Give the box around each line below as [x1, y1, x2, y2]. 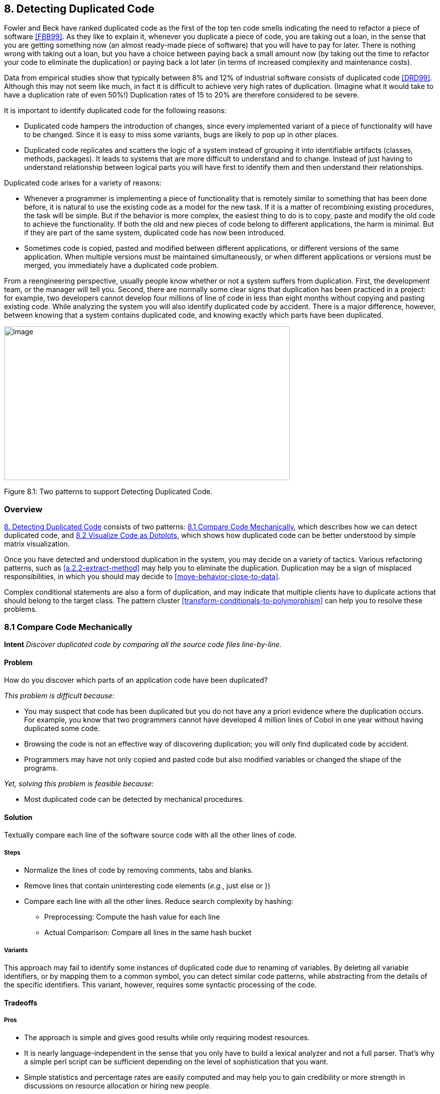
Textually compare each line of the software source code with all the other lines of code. [4, 831, 297, 840]
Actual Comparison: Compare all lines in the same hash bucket [44, 928, 252, 937]
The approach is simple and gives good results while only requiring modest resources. [24, 1033, 310, 1042]
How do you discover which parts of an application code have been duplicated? [4, 676, 268, 685]
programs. [24, 764, 58, 773]
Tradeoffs [4, 998, 38, 1007]
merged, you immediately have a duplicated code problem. [24, 261, 218, 270]
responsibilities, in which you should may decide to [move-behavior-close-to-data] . [4, 572, 280, 581]
